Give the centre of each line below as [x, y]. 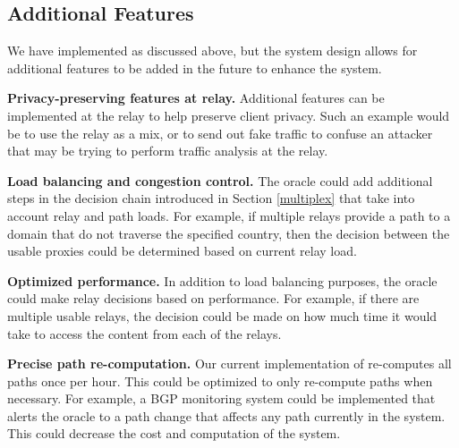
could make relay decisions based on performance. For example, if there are [213, 298]
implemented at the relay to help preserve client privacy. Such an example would [229, 115]
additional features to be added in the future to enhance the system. [195, 68]
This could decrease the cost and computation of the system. [174, 433]
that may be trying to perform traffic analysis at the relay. [168, 151]
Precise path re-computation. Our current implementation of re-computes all [229, 363]
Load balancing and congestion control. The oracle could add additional [220, 180]
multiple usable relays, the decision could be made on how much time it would [222, 315]
